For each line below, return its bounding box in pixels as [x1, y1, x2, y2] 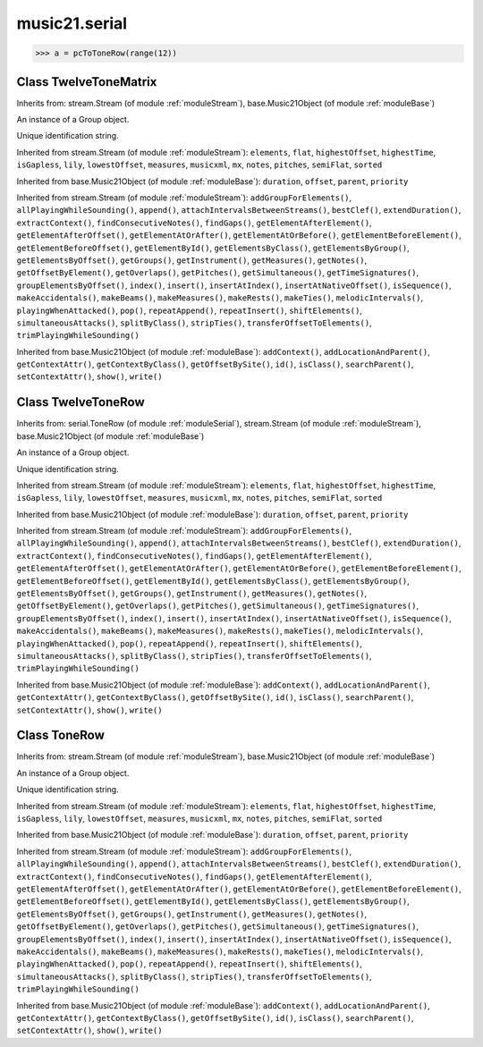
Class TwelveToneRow [16, 394, 145, 410]
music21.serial [16, 13, 128, 33]
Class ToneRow [16, 728, 105, 743]
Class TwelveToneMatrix [16, 74, 157, 89]
